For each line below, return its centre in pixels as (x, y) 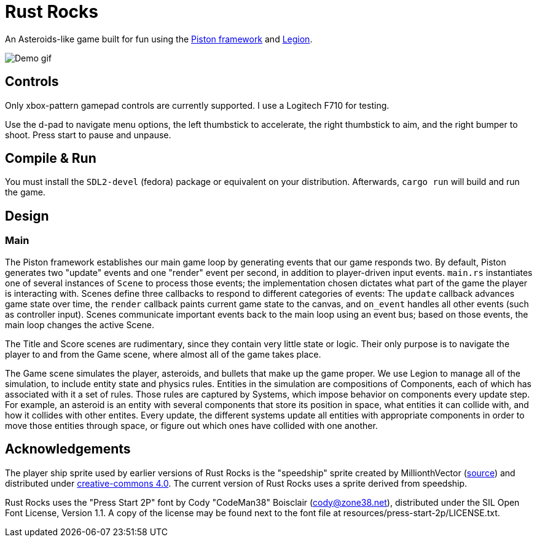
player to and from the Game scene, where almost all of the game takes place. (163, 354)
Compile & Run (51, 159)
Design (27, 216)
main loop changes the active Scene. (80, 324)
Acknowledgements (68, 449)
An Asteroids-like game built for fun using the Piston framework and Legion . (159, 39)
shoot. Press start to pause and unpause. (88, 135)
